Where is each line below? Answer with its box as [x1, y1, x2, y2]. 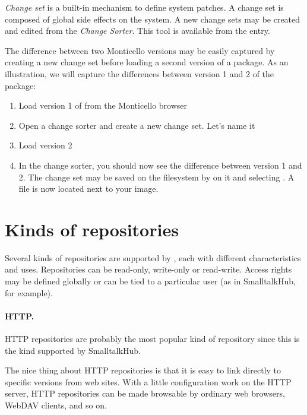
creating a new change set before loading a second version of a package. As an [5, 56, 289, 68]
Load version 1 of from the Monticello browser [18, 99, 188, 112]
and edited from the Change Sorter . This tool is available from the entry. [5, 24, 270, 37]
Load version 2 [18, 139, 72, 151]
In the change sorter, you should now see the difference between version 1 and [18, 159, 302, 171]
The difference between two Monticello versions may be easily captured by [5, 44, 275, 56]
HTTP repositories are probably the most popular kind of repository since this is [5, 332, 300, 345]
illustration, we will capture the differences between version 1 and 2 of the [5, 67, 274, 80]
